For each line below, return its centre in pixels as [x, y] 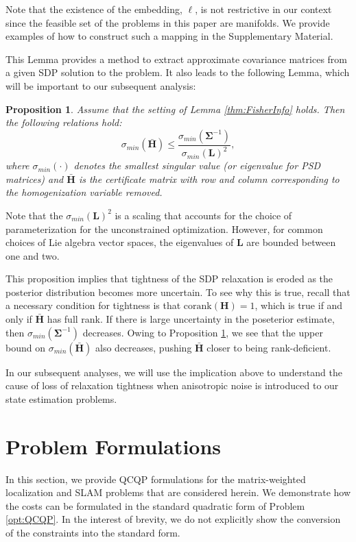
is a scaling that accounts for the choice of [203, 215]
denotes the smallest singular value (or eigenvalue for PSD [197, 165]
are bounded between [291, 242]
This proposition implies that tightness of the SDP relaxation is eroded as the [169, 279]
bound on [25, 347]
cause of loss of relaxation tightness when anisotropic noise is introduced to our [172, 385]
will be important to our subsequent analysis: [101, 85]
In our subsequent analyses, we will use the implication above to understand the [174, 372]
